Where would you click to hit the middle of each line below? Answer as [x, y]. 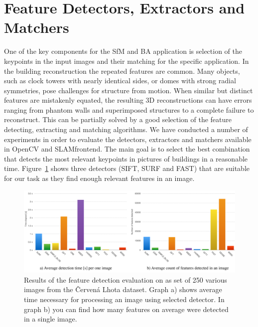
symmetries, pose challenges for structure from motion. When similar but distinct [129, 90]
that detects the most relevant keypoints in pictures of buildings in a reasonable [126, 158]
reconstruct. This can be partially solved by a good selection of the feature [118, 119]
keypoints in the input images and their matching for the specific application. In [127, 61]
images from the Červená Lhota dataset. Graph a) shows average [123, 289]
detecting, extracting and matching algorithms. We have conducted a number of [126, 129]
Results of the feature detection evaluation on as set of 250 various [126, 279]
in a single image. [51, 319]
